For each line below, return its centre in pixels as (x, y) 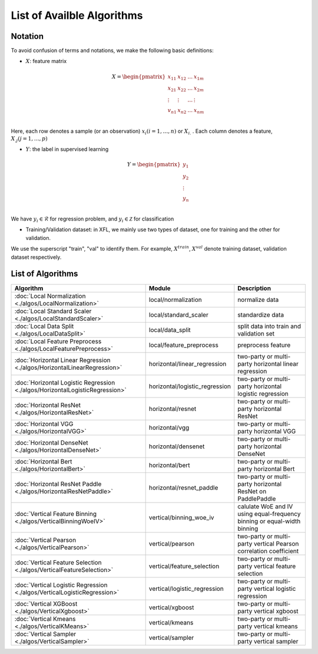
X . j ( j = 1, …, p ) (29, 139)
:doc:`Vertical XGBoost (46, 603)
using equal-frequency (269, 514)
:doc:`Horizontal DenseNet (51, 442)
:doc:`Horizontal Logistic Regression (65, 382)
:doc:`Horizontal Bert (43, 461)
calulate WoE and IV (265, 506)
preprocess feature (264, 345)
